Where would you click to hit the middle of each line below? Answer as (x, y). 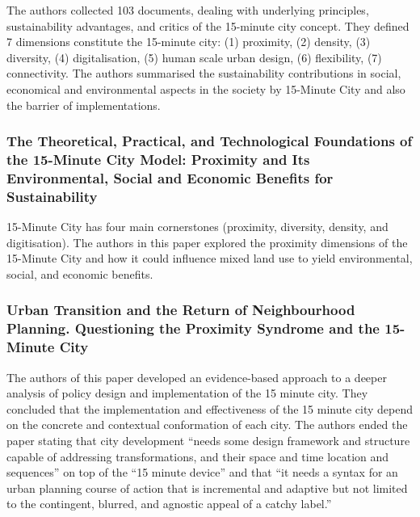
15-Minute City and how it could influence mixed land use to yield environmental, (210, 258)
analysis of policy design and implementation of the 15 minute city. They (187, 393)
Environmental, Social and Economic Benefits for (170, 177)
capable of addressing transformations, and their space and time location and (198, 456)
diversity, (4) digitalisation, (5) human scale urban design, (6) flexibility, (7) (194, 57)
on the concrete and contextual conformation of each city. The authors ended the (207, 425)
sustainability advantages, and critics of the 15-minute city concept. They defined (208, 25)
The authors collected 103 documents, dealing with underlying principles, (188, 10)
